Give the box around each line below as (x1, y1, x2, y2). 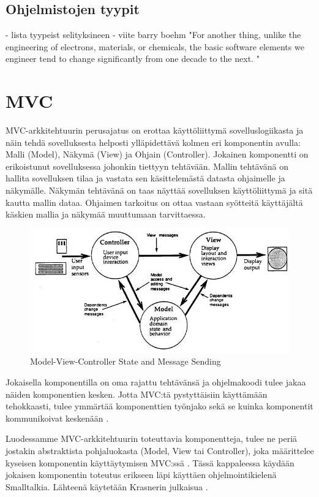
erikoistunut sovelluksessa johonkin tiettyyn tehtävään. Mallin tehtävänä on (6, 159, 289, 172)
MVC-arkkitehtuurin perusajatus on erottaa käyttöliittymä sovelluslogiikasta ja (6, 124, 304, 137)
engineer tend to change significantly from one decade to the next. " (6, 52, 260, 65)
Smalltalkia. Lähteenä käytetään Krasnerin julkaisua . (6, 480, 208, 493)
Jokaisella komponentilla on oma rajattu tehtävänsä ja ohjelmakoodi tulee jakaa (6, 375, 306, 388)
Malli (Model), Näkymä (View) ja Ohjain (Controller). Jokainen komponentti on (6, 148, 309, 161)
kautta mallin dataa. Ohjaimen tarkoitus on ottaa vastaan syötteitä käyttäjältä (6, 195, 303, 208)
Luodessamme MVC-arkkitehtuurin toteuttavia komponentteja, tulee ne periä (6, 432, 298, 445)
